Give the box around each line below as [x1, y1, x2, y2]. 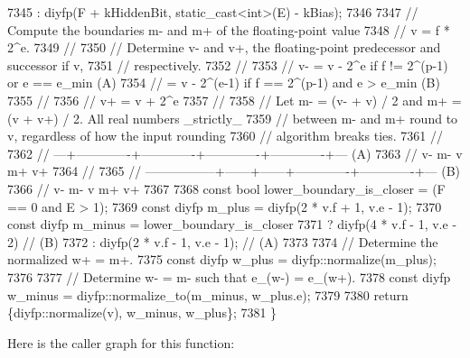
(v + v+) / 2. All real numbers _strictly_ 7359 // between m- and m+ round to [7, 108, 458, 127]
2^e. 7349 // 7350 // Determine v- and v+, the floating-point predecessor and [7, 38, 441, 57]
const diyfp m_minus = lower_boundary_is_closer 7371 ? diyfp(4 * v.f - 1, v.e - [7, 215, 457, 234]
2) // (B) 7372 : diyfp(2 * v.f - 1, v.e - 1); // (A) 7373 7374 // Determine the [7, 232, 438, 251]
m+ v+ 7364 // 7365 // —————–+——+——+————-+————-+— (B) [7, 161, 461, 180]
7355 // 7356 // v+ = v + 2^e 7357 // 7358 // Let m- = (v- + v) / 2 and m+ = [7, 90, 462, 109]
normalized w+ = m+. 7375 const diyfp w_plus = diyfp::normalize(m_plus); [7, 250, 437, 269]
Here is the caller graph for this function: [7, 333, 235, 352]
